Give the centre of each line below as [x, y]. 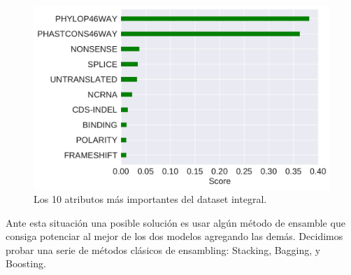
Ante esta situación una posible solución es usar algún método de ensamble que [175, 222]
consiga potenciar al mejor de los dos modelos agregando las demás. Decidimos [174, 236]
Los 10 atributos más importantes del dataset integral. [150, 199]
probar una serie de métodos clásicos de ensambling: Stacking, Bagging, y [163, 249]
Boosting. [26, 263]
